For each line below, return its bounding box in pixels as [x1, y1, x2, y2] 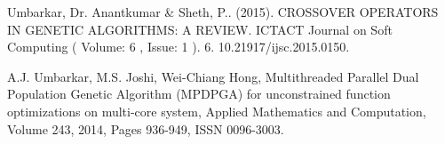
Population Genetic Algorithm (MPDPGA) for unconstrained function [7, 84, 391, 103]
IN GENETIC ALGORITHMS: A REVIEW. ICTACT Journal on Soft [7, 20, 393, 38]
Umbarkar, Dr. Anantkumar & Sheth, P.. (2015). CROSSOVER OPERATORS [7, 3, 439, 20]
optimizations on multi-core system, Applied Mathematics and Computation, [7, 101, 426, 120]
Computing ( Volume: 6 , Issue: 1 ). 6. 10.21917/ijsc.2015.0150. [7, 37, 350, 56]
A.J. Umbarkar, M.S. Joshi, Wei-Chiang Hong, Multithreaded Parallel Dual [7, 67, 419, 85]
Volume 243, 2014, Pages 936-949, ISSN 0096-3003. [7, 119, 284, 138]
